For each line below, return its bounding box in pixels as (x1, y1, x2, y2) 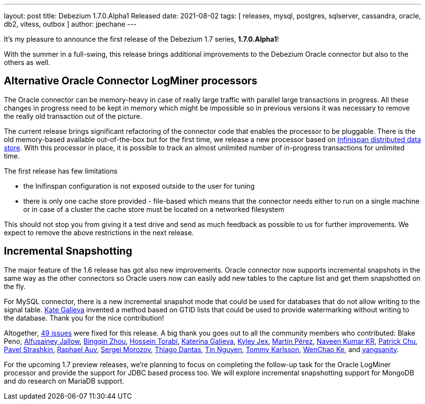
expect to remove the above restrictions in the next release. (4, 228, 194, 237)
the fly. (4, 282, 26, 291)
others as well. (4, 58, 50, 66)
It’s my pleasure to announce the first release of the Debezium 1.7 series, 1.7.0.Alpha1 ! (4, 35, 279, 43)
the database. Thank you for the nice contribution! (4, 313, 164, 322)
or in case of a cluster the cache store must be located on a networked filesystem (23, 205, 284, 213)
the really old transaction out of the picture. (4, 112, 142, 120)
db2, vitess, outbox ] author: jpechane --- (4, 20, 137, 28)
